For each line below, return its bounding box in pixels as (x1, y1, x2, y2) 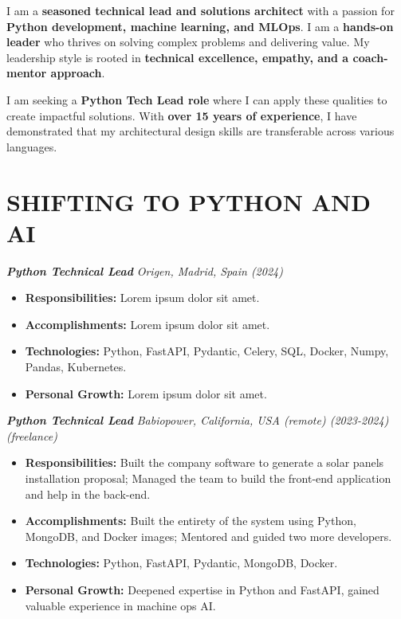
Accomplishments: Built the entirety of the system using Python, (25, 512, 356, 529)
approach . (50, 65, 105, 81)
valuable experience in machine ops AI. (25, 597, 216, 613)
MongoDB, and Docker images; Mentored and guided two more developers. (25, 527, 392, 544)
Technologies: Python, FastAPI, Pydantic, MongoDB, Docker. (25, 554, 338, 571)
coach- (352, 49, 388, 65)
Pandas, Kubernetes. (25, 358, 127, 375)
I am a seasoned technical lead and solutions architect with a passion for (6, 2, 395, 18)
